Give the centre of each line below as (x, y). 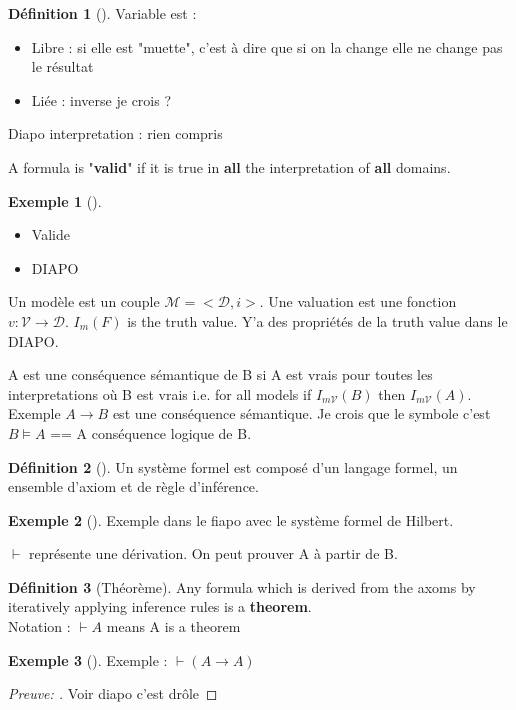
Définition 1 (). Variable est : (102, 13)
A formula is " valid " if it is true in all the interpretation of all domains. (229, 166)
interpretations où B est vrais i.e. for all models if (160, 393)
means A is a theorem (173, 626)
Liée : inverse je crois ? (101, 99)
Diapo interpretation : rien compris (115, 133)
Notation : (39, 626)
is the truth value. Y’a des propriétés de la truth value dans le (317, 320)
